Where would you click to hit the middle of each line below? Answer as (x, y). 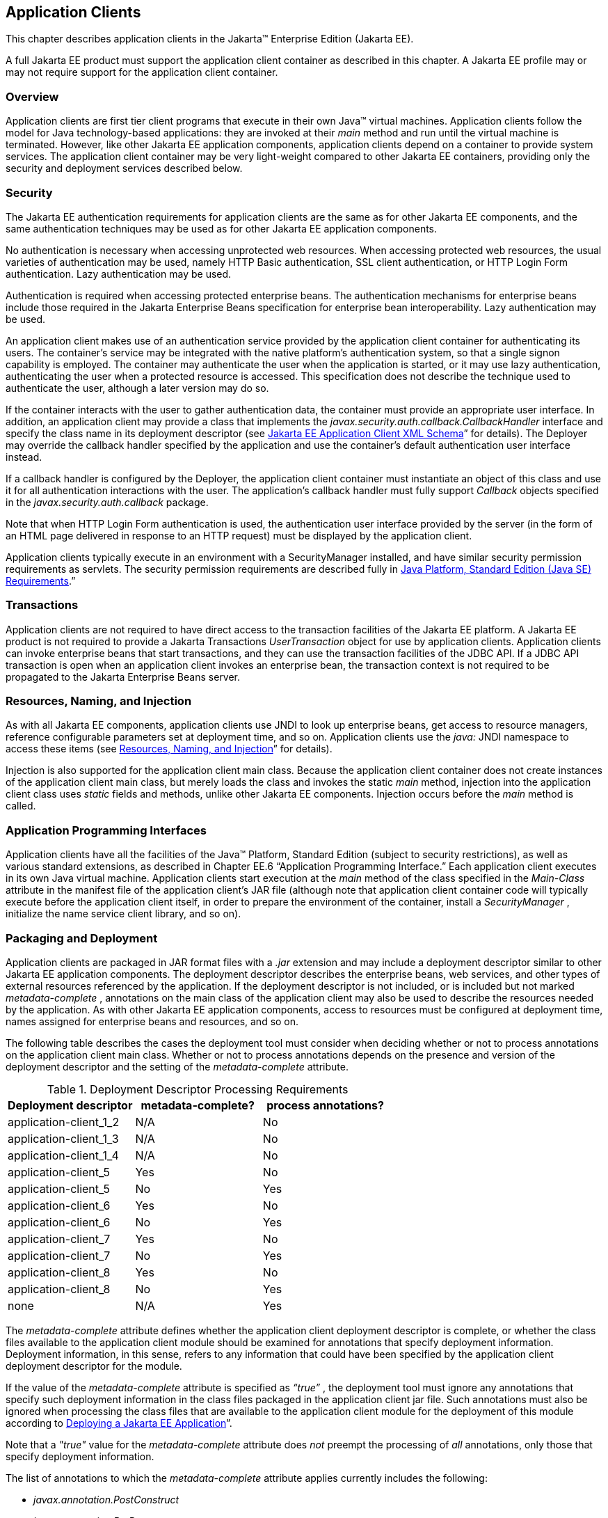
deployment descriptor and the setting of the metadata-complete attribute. (177, 1066)
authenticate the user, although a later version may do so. (137, 388)
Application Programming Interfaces (106, 830)
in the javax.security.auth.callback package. (107, 502)
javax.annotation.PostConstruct (106, 1499)
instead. (24, 457)
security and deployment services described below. (124, 168)
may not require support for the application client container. (142, 72)
